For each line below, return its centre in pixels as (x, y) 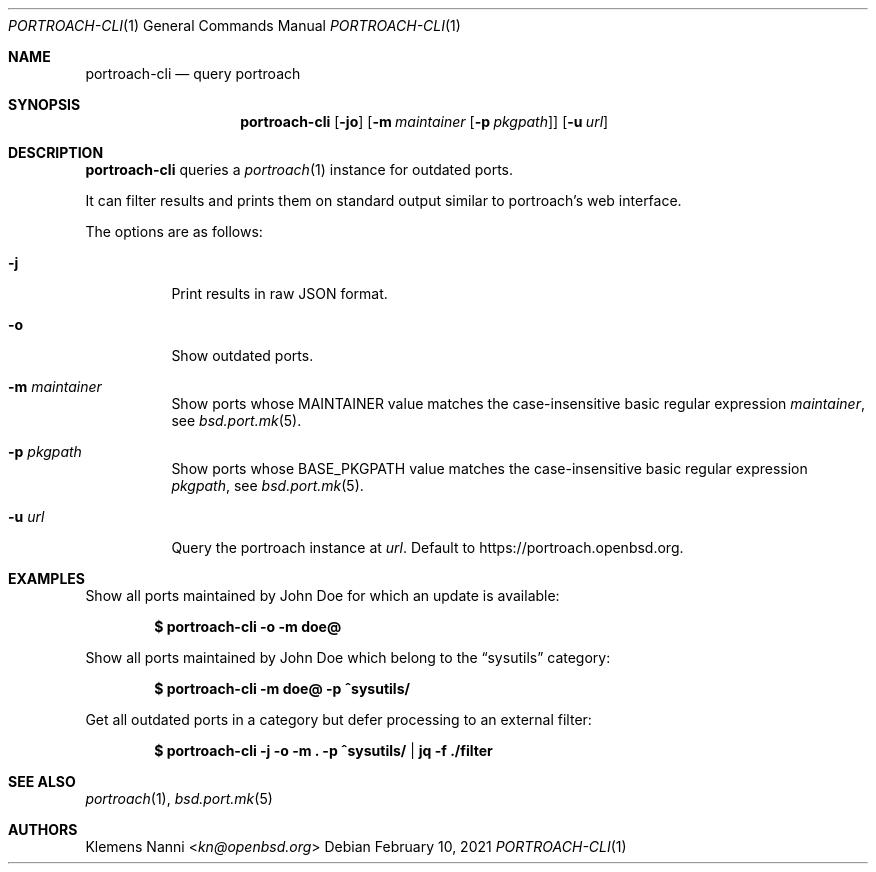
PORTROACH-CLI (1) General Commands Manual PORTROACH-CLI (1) (234, 25)
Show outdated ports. (242, 355)
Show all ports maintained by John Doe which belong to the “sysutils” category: (348, 657)
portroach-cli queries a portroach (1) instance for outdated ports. (299, 169)
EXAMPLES (46, 578)
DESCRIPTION (56, 152)
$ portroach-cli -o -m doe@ (248, 626)
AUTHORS (43, 829)
